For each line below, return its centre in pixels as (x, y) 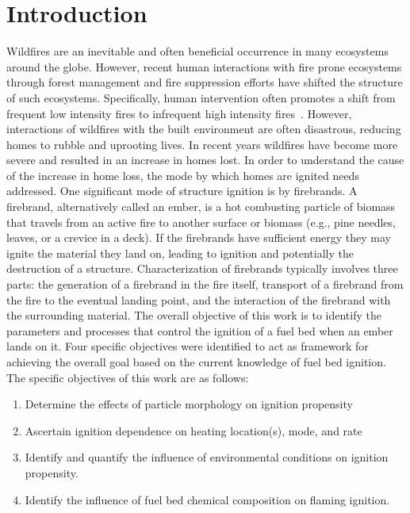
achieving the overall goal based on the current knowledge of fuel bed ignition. (196, 362)
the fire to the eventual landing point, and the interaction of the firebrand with (199, 299)
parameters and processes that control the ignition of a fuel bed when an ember (200, 330)
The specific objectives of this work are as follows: (128, 377)
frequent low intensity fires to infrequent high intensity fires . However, (179, 113)
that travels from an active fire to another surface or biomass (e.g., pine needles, (201, 222)
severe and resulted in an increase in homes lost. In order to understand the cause (205, 160)
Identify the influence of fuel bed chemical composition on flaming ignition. (207, 499)
